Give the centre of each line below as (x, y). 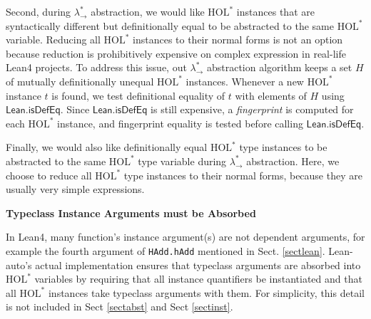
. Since (75, 109)
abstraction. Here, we (293, 161)
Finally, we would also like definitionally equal (107, 147)
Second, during (39, 11)
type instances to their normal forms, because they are (243, 175)
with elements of (271, 95)
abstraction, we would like (148, 11)
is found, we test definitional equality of (138, 95)
